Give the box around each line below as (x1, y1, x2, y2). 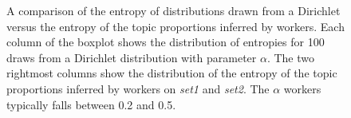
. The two (266, 49, 315, 65)
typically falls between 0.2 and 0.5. (6, 96, 176, 112)
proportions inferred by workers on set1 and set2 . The (6, 80, 270, 96)
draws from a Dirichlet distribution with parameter (6, 49, 257, 65)
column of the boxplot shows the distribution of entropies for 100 (6, 33, 325, 50)
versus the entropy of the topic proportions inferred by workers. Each (6, 18, 345, 34)
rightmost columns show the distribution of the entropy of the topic (6, 65, 337, 81)
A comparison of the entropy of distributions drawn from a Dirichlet (6, 2, 341, 18)
